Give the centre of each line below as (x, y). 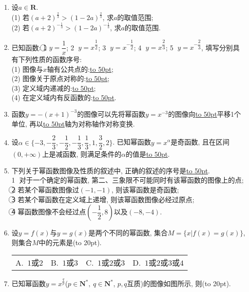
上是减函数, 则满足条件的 (82, 154)
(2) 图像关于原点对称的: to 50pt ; (60, 78)
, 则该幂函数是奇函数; (145, 189)
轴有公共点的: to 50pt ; (80, 69)
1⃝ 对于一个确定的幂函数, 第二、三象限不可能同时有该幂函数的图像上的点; (127, 180)
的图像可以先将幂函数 (111, 114)
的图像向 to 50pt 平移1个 (205, 114)
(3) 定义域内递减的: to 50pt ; (54, 88)
